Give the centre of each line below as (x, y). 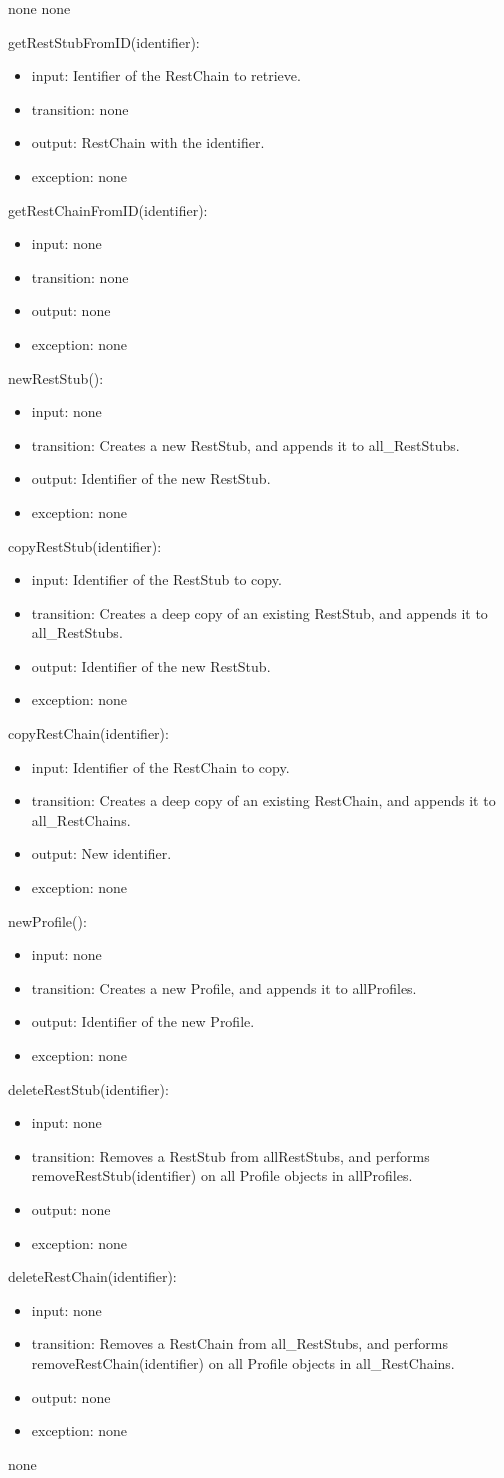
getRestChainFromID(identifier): (108, 209)
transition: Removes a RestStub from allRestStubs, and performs (230, 1155)
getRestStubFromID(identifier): (104, 41)
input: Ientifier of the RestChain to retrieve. (166, 75)
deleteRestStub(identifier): (88, 1088)
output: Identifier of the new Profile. (143, 1021)
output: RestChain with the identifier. (148, 142)
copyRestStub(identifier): (85, 545)
